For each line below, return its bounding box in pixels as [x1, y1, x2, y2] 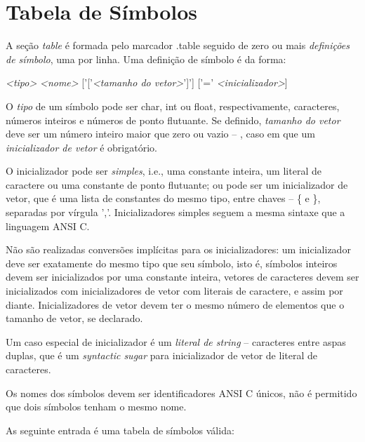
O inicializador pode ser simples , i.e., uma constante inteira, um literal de [6, 163, 321, 178]
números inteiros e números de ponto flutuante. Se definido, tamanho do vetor [6, 112, 340, 127]
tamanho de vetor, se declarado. [6, 311, 143, 326]
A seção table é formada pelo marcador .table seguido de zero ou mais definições [6, 38, 350, 53]
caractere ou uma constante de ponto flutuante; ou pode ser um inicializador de [6, 177, 348, 192]
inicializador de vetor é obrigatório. [6, 140, 157, 154]
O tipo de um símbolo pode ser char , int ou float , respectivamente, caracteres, [6, 98, 340, 113]
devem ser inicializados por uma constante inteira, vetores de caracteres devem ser [6, 269, 359, 284]
